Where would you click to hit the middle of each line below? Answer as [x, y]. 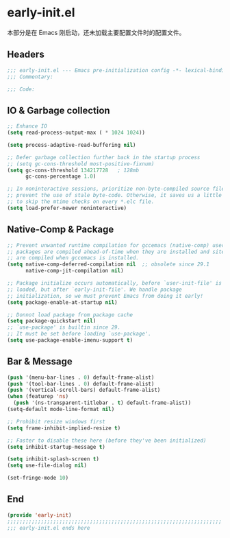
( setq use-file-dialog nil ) [47, 466]
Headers [26, 55]
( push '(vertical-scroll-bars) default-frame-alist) [84, 390]
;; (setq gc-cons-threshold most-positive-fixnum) [81, 164]
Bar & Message [40, 362]
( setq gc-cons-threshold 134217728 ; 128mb [73, 170]
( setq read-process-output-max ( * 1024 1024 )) [76, 133]
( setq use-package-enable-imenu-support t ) [70, 340]
